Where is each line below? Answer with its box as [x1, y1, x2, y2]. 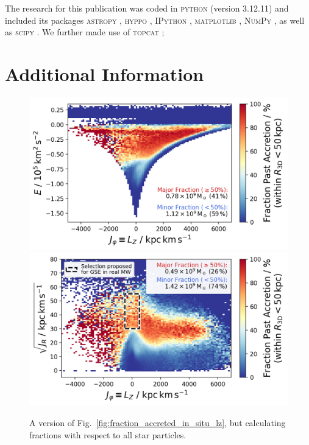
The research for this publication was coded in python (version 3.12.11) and [5, 2, 289, 14]
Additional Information [5, 61, 204, 86]
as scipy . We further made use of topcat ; [5, 26, 165, 38]
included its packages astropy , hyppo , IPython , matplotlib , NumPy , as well [5, 13, 305, 26]
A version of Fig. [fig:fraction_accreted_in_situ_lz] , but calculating [29, 416, 286, 429]
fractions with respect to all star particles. [29, 428, 186, 441]
